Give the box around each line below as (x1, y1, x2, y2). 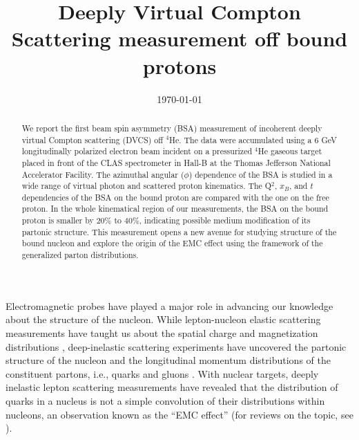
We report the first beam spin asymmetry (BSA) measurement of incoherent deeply (21, 122, 322, 134)
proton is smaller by (21, 214, 94, 226)
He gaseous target (258, 145, 322, 157)
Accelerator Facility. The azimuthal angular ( (21, 168, 184, 180)
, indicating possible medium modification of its (139, 214, 311, 226)
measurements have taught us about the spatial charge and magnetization (6, 325, 318, 340)
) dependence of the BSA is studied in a (188, 168, 333, 180)
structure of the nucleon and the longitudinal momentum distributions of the (6, 353, 331, 367)
